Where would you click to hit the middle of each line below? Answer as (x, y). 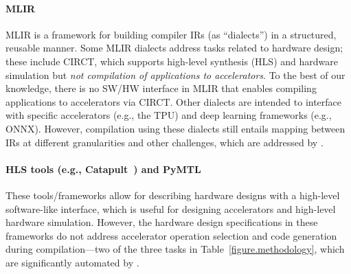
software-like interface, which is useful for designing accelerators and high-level (171, 208)
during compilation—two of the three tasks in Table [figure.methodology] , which (175, 249)
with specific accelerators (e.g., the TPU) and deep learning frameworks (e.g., (169, 115)
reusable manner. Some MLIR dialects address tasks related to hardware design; (174, 48)
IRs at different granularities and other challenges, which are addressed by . (165, 142)
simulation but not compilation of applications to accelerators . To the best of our (175, 75)
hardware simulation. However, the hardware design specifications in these (162, 222)
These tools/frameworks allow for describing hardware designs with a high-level (173, 195)
